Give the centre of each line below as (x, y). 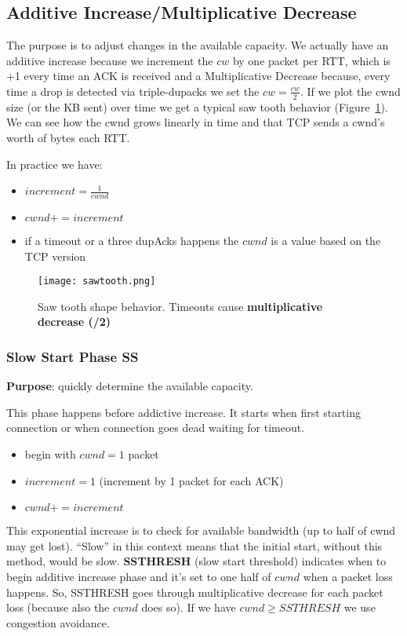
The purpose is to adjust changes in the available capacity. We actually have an (198, 45)
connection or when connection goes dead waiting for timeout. (156, 428)
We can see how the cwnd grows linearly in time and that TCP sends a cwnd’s (196, 122)
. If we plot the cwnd (350, 91)
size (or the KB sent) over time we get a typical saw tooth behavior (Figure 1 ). (197, 106)
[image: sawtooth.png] (97, 281)
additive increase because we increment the (110, 60)
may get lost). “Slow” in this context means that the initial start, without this (194, 545)
